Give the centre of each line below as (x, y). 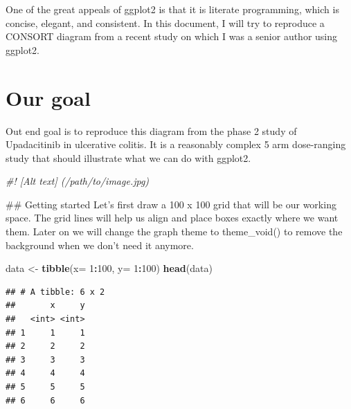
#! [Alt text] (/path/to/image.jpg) (78, 181)
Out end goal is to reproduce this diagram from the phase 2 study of (151, 130)
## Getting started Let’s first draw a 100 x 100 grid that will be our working (171, 204)
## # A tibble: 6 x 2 (55, 292)
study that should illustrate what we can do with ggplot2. (128, 157)
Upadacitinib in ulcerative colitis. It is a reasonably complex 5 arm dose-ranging (176, 144)
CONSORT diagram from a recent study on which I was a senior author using (172, 36)
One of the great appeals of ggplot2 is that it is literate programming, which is (172, 9)
